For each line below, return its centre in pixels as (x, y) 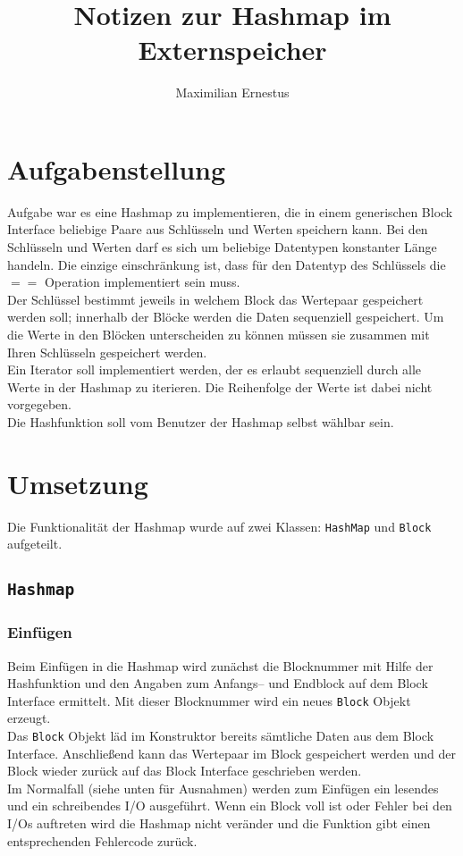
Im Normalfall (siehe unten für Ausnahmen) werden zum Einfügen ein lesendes (223, 788)
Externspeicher (232, 50)
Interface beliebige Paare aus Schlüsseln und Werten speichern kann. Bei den (218, 229)
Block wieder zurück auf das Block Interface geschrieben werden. (185, 771)
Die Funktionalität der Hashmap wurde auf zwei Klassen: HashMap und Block (219, 526)
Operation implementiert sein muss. (142, 282)
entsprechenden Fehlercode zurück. (102, 840)
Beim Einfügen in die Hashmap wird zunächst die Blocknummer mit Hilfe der (220, 665)
